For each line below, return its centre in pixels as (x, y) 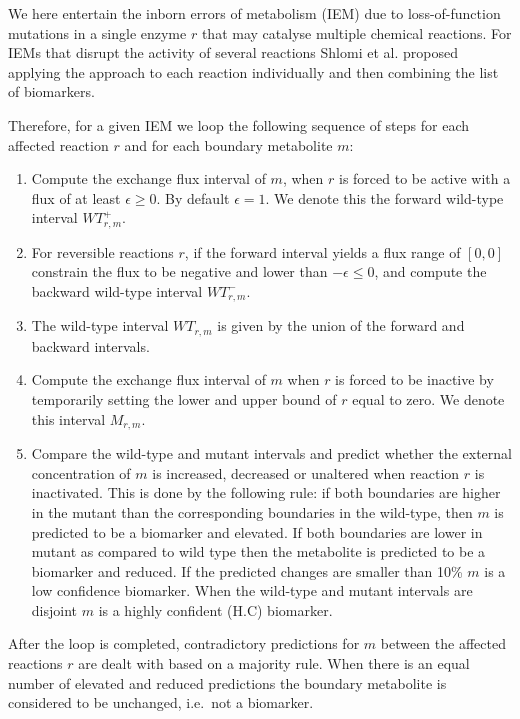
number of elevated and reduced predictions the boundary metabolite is (227, 682)
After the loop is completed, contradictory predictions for (184, 643)
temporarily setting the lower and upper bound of (184, 399)
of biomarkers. (51, 91)
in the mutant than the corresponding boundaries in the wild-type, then (252, 511)
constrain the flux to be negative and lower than (179, 271)
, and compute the (430, 271)
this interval (68, 418)
